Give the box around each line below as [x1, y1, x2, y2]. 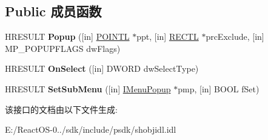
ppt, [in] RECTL [136, 30, 199, 43]
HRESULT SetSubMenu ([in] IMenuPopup [5, 82, 171, 95]
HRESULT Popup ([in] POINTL [5, 30, 130, 43]
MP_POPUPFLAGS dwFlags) [5, 42, 121, 54]
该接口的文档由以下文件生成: [5, 103, 118, 115]
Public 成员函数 [5, 2, 102, 21]
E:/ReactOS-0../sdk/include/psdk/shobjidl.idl [5, 123, 176, 136]
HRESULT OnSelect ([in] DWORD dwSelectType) [5, 62, 199, 75]
